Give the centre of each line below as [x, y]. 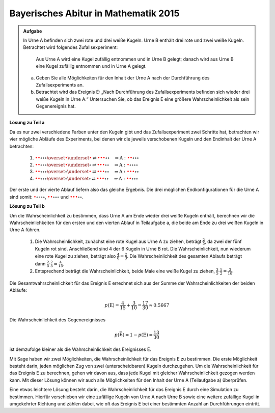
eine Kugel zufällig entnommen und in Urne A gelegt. [91, 66]
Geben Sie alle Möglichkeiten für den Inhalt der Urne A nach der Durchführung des [123, 78]
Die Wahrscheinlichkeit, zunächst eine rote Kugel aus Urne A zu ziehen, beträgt [118, 241]
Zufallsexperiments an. [60, 85]
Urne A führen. [25, 230]
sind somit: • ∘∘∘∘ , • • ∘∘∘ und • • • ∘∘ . [46, 197]
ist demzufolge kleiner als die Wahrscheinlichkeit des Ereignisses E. [80, 349]
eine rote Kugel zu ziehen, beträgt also [75, 256]
